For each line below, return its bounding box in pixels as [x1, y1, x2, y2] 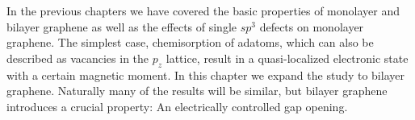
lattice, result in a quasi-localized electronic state [166, 49, 409, 66]
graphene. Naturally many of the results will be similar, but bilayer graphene [6, 82, 388, 99]
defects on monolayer [259, 18, 364, 35]
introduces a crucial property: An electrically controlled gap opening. [6, 97, 348, 114]
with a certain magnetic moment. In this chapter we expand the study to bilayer [6, 66, 405, 83]
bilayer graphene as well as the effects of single [6, 18, 237, 35]
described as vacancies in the [6, 49, 149, 66]
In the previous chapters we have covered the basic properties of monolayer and [6, 2, 400, 19]
